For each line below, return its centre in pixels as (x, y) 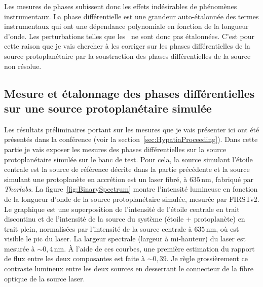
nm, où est (222, 228)
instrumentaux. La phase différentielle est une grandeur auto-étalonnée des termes (131, 16)
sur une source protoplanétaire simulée (108, 108)
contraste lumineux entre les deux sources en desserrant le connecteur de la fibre (129, 268)
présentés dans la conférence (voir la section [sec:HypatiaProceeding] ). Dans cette (131, 139)
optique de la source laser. (45, 278)
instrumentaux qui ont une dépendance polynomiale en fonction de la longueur (126, 26)
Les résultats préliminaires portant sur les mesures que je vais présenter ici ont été (132, 129)
